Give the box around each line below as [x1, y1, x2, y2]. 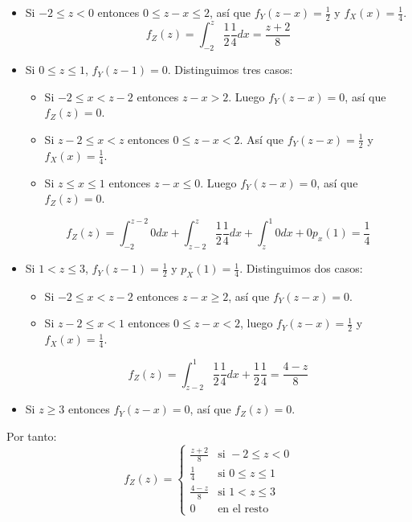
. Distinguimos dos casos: [239, 260, 363, 277]
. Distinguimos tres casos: [167, 61, 293, 78]
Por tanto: [6, 427, 57, 444]
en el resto [218, 503, 269, 515]
